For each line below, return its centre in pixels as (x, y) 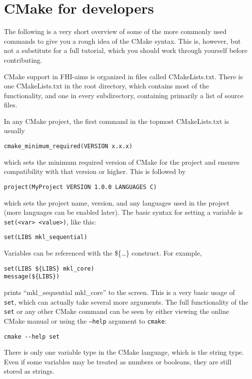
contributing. (23, 60)
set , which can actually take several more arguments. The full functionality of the (126, 301)
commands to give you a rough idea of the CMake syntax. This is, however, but (122, 41)
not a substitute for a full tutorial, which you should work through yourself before (126, 50)
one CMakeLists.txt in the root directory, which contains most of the (107, 86)
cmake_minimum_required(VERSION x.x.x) (68, 146)
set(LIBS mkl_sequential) (46, 237)
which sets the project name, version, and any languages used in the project (117, 202)
